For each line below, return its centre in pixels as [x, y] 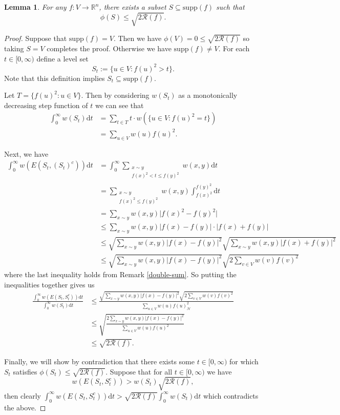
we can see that [119, 105]
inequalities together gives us [49, 284]
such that [230, 7]
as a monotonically [208, 95]
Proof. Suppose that [36, 38]
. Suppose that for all [139, 371]
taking [14, 48]
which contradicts [231, 395]
